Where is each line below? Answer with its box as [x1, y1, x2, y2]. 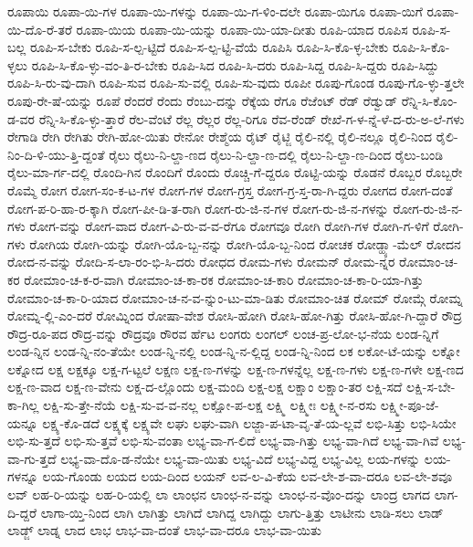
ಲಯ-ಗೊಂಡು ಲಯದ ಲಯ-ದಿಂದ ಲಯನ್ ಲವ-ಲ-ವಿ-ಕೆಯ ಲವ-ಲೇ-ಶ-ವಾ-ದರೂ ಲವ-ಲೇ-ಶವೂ [42, 467, 453, 486]
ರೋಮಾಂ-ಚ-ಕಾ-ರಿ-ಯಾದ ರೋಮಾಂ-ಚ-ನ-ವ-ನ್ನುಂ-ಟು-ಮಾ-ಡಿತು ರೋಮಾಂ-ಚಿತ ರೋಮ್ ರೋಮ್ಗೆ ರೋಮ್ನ [7, 288, 463, 307]
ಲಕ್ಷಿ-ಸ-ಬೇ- [406, 377, 456, 396]
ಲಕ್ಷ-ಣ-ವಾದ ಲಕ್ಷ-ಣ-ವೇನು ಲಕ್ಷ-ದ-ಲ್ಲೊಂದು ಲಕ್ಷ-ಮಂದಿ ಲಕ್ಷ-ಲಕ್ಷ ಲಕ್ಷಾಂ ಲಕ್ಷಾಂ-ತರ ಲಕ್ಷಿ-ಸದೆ [7, 377, 403, 396]
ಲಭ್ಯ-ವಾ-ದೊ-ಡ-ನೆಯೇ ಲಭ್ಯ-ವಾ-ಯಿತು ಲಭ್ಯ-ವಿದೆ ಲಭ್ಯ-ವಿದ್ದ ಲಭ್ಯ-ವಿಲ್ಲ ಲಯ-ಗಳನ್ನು [60, 448, 421, 468]
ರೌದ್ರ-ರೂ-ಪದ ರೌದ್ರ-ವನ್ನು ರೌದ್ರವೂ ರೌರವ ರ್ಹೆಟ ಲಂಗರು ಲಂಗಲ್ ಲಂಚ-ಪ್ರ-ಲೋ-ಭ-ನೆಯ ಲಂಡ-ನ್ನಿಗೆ [7, 323, 439, 342]
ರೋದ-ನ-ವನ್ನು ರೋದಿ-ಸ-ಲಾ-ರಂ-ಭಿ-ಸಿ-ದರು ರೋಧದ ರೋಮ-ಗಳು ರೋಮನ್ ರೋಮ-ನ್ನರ [7, 252, 395, 271]
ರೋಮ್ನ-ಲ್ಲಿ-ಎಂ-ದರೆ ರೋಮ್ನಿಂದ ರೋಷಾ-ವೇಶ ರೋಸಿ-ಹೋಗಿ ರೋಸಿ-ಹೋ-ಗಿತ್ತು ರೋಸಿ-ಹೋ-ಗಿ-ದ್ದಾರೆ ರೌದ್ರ [7, 306, 462, 325]
